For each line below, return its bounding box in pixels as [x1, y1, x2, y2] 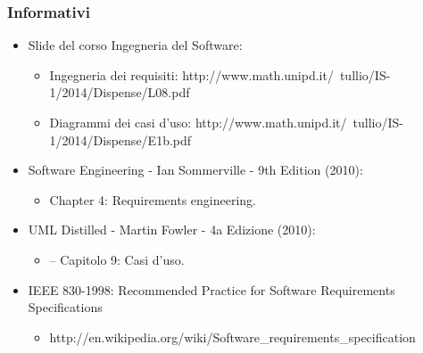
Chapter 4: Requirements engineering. [49, 190, 256, 209]
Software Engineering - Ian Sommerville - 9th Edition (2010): [28, 160, 363, 179]
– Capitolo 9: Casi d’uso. [49, 250, 185, 268]
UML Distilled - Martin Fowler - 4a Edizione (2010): [28, 220, 316, 239]
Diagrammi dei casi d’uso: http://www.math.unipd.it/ [49, 113, 347, 131]
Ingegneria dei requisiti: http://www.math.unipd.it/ [49, 65, 334, 84]
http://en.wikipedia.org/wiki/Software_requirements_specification [49, 327, 416, 346]
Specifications [28, 298, 103, 316]
